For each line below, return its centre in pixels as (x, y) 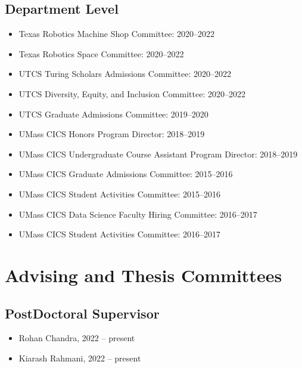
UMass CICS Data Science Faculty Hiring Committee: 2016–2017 (138, 214)
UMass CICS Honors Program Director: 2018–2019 (112, 134)
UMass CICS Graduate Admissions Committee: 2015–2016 (126, 174)
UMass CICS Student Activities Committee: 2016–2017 (119, 234)
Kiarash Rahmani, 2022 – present (80, 358)
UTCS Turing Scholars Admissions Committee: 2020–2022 (125, 74)
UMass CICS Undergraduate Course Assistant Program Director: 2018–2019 (158, 154)
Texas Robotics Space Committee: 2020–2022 (101, 53)
